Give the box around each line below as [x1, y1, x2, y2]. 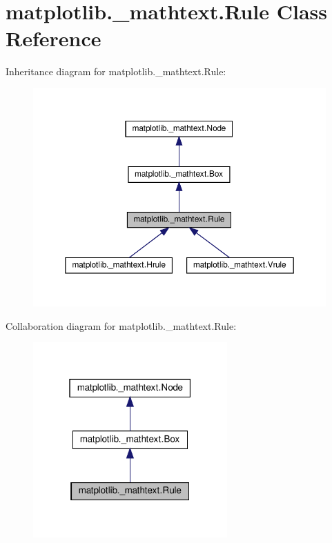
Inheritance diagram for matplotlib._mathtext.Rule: [6, 64, 226, 79]
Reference [6, 24, 101, 52]
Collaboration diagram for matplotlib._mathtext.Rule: [6, 318, 237, 333]
